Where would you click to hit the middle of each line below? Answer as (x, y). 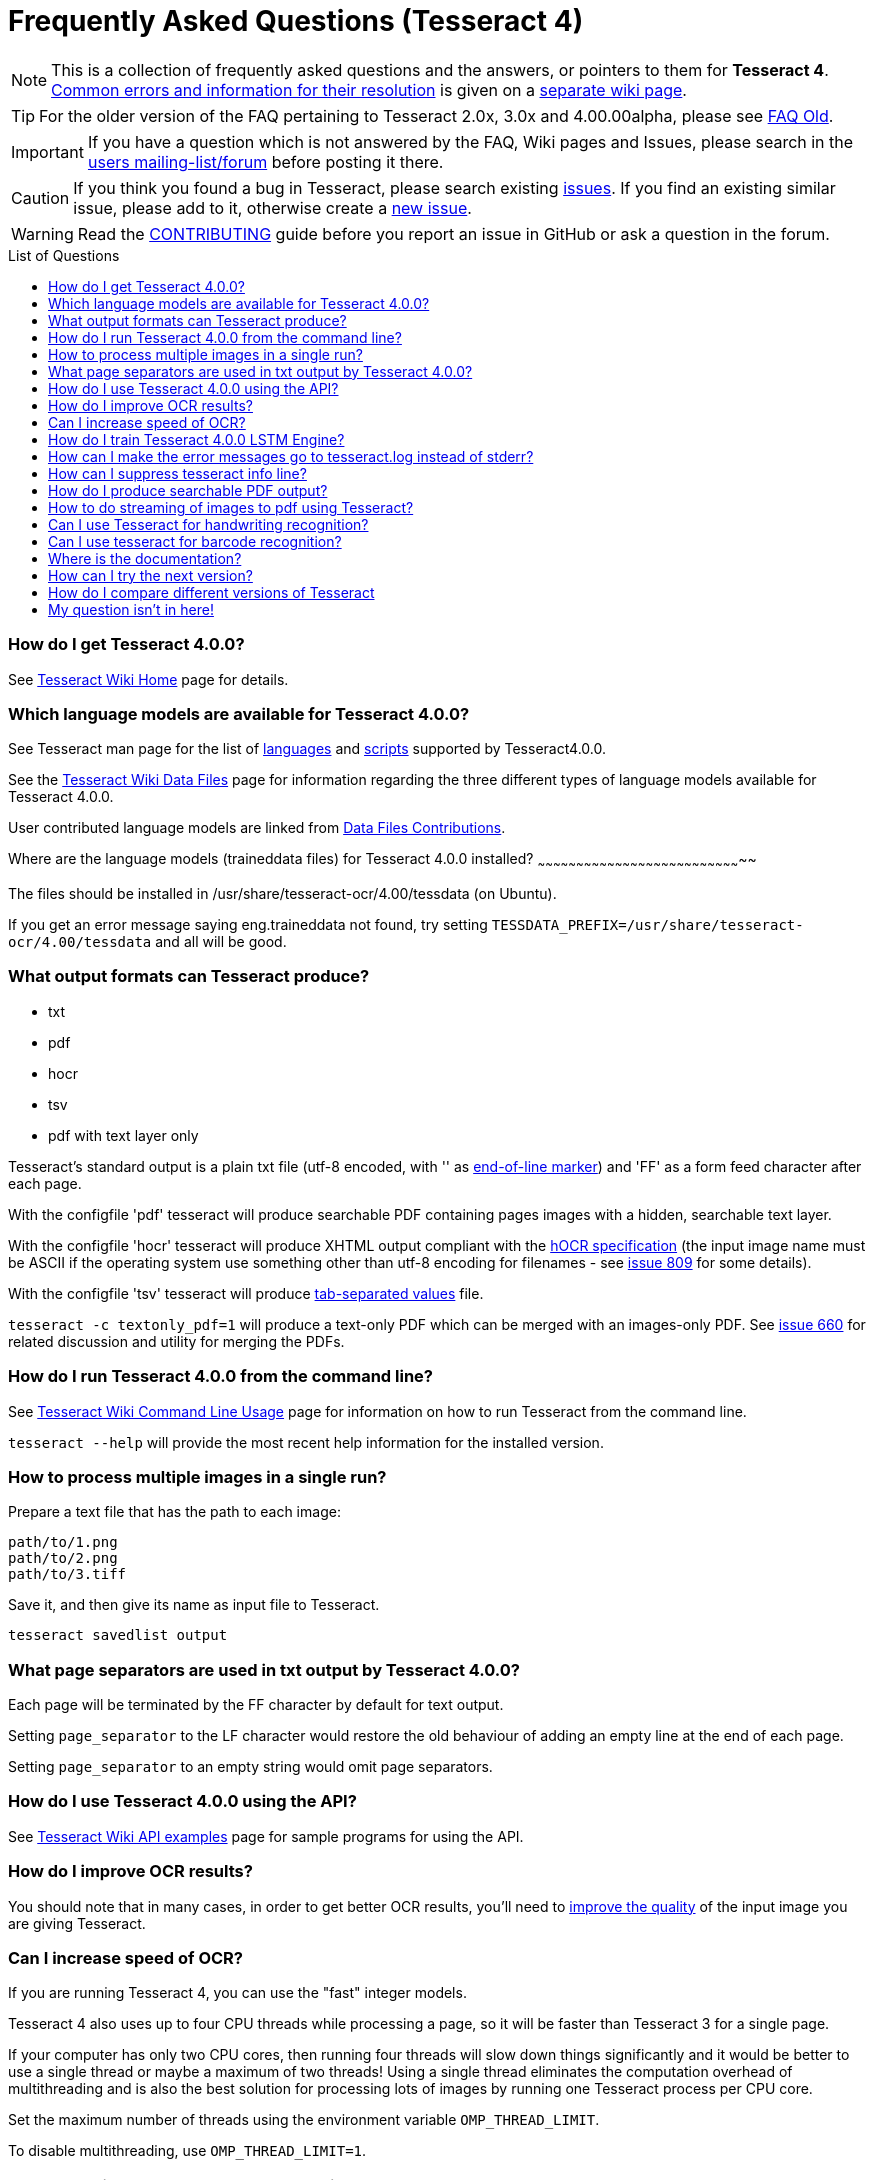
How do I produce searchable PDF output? (188, 490)
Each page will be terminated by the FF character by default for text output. (256, 1705)
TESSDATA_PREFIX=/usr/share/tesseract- (647, 925)
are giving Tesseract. (77, 1923)
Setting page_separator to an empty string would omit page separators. (250, 1767)
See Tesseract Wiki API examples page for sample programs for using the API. (266, 1836)
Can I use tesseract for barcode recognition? (195, 541)
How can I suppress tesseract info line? (177, 473)
